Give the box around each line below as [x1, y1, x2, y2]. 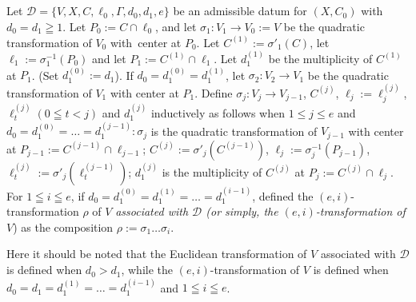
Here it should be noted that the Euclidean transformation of [6, 245, 307, 262]
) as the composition [13, 218, 114, 235]
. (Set [31, 66, 59, 83]
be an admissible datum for [173, 2, 307, 19]
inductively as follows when [150, 105, 285, 121]
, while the [121, 261, 174, 278]
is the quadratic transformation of [150, 122, 318, 139]
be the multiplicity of [268, 50, 373, 66]
